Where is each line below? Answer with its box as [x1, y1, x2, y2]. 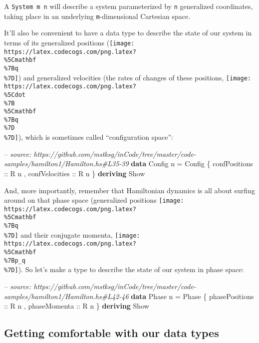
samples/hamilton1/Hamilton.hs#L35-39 [4, 158, 129, 169]
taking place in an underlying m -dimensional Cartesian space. [4, 10, 191, 21]
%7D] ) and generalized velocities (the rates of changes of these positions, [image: [4, 72, 251, 82]
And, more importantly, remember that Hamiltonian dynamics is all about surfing [4, 185, 255, 195]
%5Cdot [4, 91, 25, 98]
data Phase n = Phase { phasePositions [131, 291, 254, 301]
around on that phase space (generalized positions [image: [4, 195, 184, 205]
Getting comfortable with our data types [4, 325, 219, 341]
